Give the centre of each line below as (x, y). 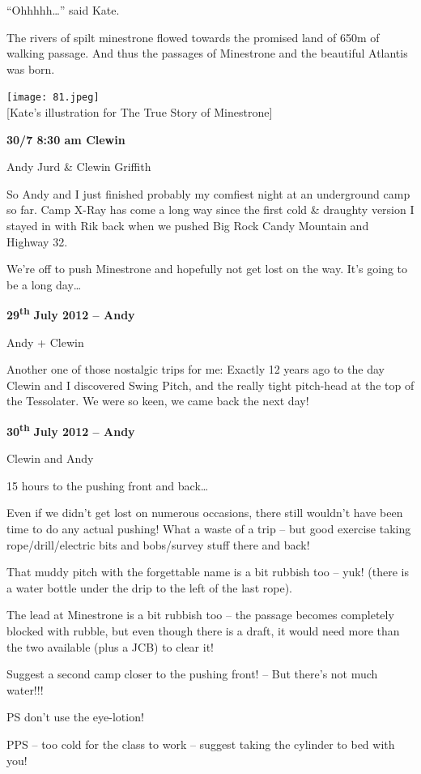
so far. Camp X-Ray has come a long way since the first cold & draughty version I (210, 210)
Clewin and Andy (50, 458)
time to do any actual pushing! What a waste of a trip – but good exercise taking (209, 529)
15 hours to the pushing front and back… (108, 485)
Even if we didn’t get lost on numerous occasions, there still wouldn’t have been (205, 513)
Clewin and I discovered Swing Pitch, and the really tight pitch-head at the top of (210, 385)
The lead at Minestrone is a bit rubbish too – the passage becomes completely (200, 615)
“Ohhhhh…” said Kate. (63, 10)
